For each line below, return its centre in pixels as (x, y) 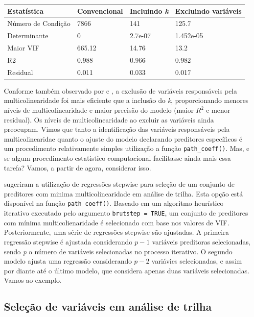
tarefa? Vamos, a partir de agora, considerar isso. (78, 167)
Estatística (25, 11)
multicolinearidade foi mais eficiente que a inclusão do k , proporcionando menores (126, 100)
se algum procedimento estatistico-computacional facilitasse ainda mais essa (117, 158)
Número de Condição (39, 23)
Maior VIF (23, 48)
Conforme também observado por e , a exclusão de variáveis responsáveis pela (121, 90)
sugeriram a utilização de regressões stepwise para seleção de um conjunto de (119, 184)
